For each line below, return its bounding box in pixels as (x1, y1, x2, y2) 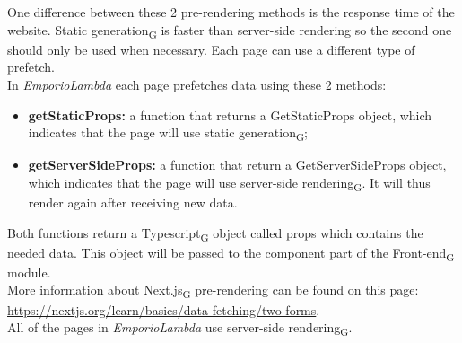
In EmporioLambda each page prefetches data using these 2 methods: (7, 75, 387, 93)
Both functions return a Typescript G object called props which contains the (7, 223, 423, 244)
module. (7, 262, 51, 281)
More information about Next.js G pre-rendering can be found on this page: (7, 280, 419, 302)
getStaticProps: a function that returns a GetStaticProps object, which (28, 105, 432, 124)
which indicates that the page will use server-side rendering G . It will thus (28, 172, 431, 194)
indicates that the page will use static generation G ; (28, 123, 309, 144)
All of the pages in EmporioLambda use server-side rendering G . (7, 318, 353, 339)
